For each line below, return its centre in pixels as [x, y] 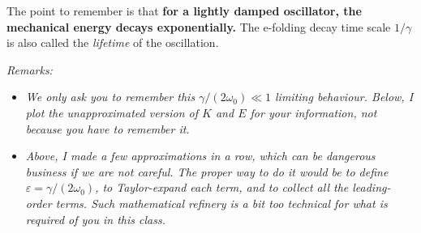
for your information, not [314, 112]
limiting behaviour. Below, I [344, 97]
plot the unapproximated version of [112, 112]
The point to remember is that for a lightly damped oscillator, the [184, 11]
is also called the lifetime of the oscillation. [113, 42]
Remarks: [30, 69]
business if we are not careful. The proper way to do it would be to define [207, 171]
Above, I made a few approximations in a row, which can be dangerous [200, 156]
